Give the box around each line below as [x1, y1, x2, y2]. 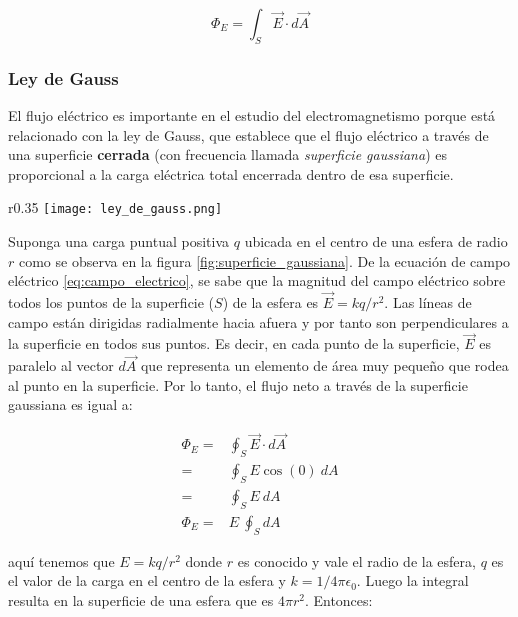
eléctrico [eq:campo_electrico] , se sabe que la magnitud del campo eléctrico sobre [8, 270, 506, 291]
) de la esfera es [222, 292, 319, 313]
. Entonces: [304, 589, 373, 610]
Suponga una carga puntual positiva [8, 231, 230, 252]
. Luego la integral [356, 570, 469, 591]
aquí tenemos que [8, 550, 115, 571]
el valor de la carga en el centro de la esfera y [8, 570, 286, 591]
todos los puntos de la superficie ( [8, 292, 215, 313]
